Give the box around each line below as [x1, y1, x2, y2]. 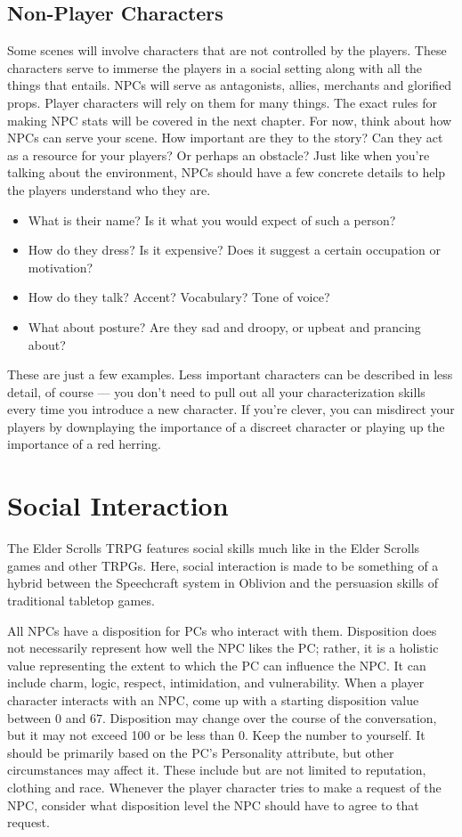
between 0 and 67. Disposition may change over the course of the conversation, [7, 708, 437, 727]
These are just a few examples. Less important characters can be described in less [7, 365, 453, 384]
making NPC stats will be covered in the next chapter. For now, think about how [7, 110, 452, 129]
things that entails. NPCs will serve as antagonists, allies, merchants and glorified [7, 76, 452, 94]
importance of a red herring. [7, 435, 161, 453]
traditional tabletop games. [7, 590, 155, 609]
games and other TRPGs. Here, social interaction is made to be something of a [7, 556, 439, 574]
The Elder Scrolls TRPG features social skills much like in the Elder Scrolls [7, 539, 420, 557]
